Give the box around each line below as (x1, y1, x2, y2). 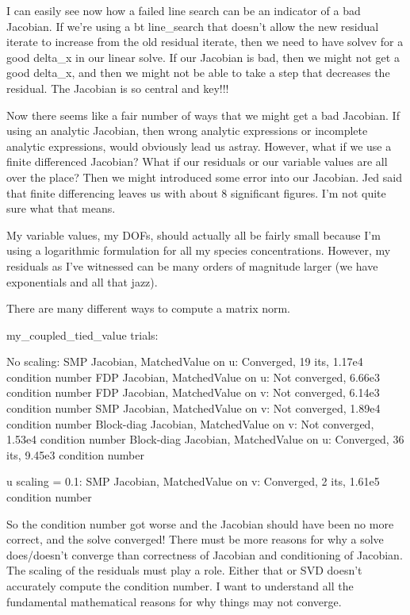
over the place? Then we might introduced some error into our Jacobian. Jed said (6, 168, 402, 185)
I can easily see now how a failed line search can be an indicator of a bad (6, 2, 361, 18)
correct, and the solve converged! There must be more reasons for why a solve (6, 531, 384, 548)
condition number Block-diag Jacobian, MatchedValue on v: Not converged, (6, 415, 374, 432)
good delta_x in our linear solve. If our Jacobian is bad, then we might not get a (6, 48, 400, 65)
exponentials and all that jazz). (6, 273, 158, 290)
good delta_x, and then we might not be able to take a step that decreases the (6, 64, 390, 81)
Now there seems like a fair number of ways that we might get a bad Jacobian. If (6, 106, 400, 123)
